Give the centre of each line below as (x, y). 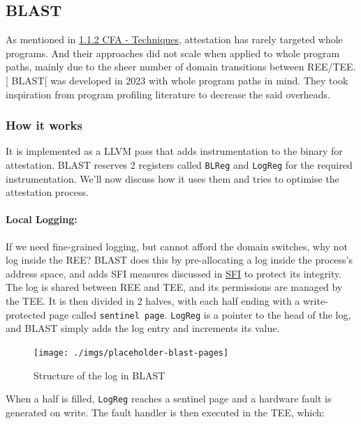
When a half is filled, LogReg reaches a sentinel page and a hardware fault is (169, 399)
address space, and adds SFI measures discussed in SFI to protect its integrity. (174, 273)
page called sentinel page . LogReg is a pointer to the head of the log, (200, 314)
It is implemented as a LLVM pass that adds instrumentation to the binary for (174, 151)
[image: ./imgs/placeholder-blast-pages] (131, 353)
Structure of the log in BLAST (100, 375)
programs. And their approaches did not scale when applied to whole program (173, 53)
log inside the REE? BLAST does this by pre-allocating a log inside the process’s (179, 260)
